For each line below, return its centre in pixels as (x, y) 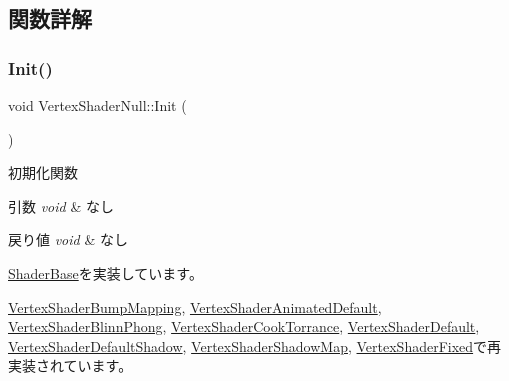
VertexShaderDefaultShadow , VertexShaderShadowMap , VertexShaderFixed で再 (255, 345)
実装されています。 (70, 365)
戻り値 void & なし (68, 239)
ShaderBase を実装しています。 (105, 272)
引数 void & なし (61, 205)
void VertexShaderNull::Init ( (97, 105)
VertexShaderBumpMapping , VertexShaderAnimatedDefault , (195, 306)
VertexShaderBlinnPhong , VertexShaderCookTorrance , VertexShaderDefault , (244, 326)
